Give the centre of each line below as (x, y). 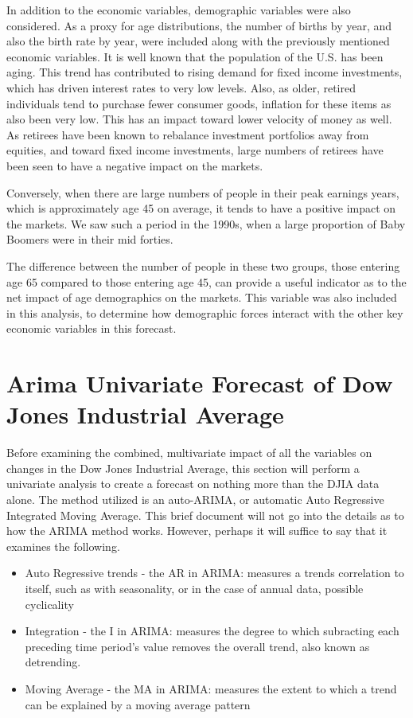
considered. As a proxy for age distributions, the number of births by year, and (199, 25)
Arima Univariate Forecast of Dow (200, 383)
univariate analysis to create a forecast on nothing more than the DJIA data (193, 484)
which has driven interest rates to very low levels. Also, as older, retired (181, 87)
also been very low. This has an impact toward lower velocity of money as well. (199, 119)
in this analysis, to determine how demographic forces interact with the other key (205, 312)
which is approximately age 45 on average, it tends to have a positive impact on (201, 208)
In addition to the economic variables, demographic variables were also (179, 10)
